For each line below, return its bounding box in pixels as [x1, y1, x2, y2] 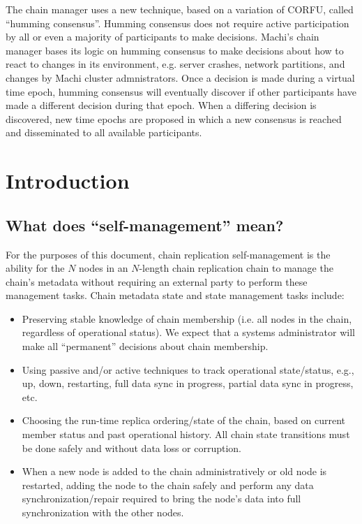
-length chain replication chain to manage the [139, 261, 333, 275]
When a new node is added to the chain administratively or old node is [22, 464, 327, 479]
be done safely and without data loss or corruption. [22, 440, 242, 455]
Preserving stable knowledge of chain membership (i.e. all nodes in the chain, [22, 311, 352, 326]
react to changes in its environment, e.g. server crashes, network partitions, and [6, 57, 345, 71]
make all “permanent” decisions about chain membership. [22, 339, 269, 354]
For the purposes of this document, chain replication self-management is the [6, 247, 331, 261]
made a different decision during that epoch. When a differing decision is [6, 98, 317, 112]
